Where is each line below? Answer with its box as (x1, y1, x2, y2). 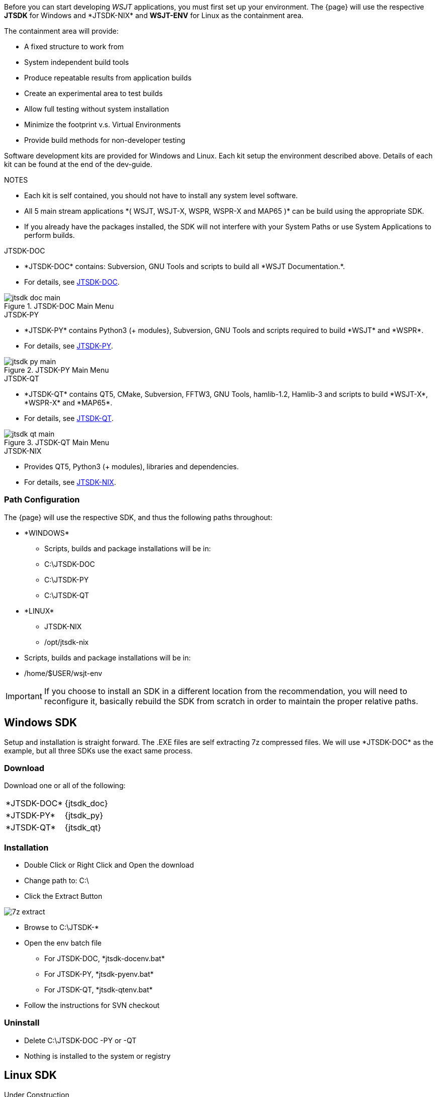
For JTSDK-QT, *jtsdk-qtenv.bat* (44, 985, 153, 994)
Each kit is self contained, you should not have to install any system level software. (24, 191, 298, 200)
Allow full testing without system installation (24, 105, 169, 113)
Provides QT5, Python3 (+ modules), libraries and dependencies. (24, 462, 239, 471)
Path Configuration (4, 494, 80, 505)
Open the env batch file (24, 939, 102, 948)
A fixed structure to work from (24, 42, 124, 51)
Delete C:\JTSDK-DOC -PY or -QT (24, 1036, 137, 1045)
